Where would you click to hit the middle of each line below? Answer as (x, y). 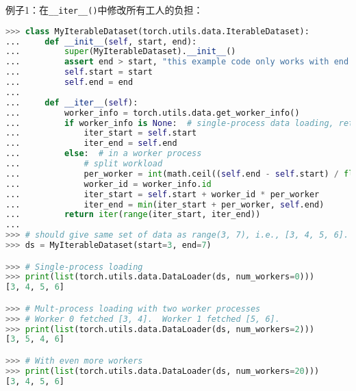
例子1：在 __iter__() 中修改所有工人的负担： (104, 10)
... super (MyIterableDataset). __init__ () (121, 52)
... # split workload (84, 164)
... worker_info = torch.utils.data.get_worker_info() (153, 113)
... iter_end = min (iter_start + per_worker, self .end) (165, 204)
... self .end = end (69, 83)
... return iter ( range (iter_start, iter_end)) (133, 215)
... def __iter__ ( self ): (72, 102)
